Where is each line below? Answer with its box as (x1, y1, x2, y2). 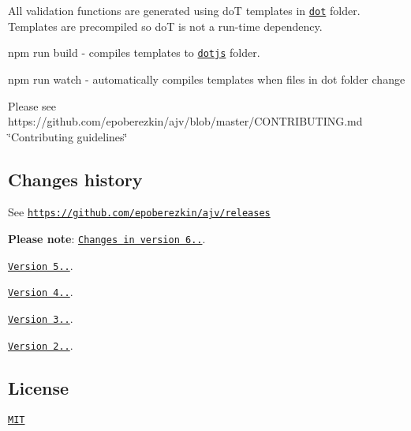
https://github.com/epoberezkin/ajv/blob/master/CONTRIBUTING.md (8, 113, 363, 129)
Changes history (8, 167, 143, 191)
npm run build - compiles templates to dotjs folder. (8, 44, 260, 61)
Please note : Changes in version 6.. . (8, 230, 206, 247)
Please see (8, 97, 56, 114)
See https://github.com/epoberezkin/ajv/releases (8, 204, 271, 220)
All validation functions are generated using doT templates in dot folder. (8, 2, 361, 18)
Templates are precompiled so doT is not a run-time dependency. (8, 17, 323, 34)
